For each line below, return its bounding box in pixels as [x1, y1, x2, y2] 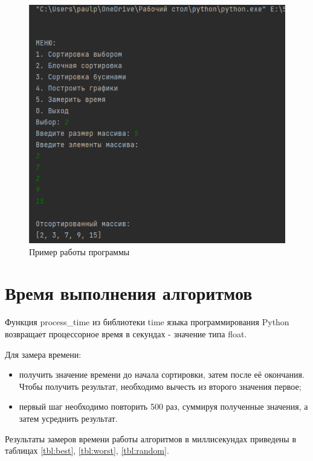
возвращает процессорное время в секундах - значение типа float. [5, 327, 247, 340]
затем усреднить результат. [19, 412, 118, 424]
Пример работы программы [29, 245, 130, 258]
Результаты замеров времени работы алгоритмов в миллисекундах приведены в [5, 432, 297, 445]
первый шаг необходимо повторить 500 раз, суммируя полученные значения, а [19, 400, 308, 413]
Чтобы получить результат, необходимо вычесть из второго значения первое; [19, 380, 302, 392]
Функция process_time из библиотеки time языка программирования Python [5, 316, 289, 328]
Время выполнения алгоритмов [5, 281, 253, 305]
